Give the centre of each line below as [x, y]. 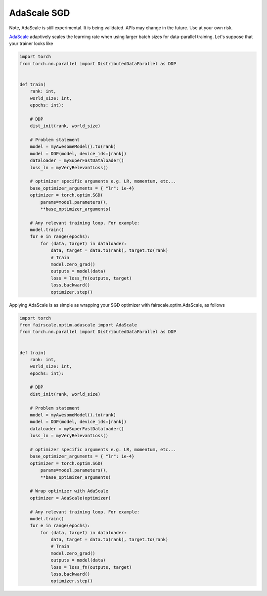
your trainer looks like [31, 44]
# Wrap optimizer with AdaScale [69, 491]
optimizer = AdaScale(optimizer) [70, 498]
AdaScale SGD [40, 13]
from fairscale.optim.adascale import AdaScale [78, 325]
